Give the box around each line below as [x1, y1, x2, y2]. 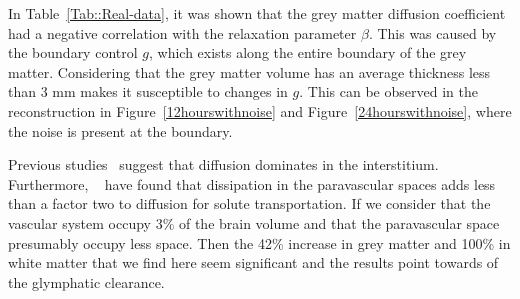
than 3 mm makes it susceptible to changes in [8, 81, 288, 102]
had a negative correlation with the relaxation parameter [8, 22, 357, 43]
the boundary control [8, 42, 138, 63]
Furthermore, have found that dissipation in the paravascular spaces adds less [8, 173, 496, 194]
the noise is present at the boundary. [8, 120, 233, 141]
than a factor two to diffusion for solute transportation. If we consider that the [8, 193, 491, 214]
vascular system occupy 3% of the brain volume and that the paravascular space [8, 212, 500, 233]
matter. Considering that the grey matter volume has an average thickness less [8, 61, 491, 82]
